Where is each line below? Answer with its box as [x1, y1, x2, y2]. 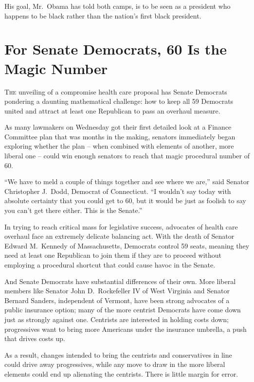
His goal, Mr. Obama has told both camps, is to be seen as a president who [4, 1, 231, 11]
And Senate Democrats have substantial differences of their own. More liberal [4, 276, 236, 286]
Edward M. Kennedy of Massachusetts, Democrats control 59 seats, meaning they [4, 240, 250, 250]
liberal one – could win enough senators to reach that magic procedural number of [4, 151, 250, 161]
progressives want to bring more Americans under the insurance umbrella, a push [4, 324, 247, 334]
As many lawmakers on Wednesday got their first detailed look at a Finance [4, 122, 232, 132]
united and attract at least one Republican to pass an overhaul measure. [4, 105, 220, 115]
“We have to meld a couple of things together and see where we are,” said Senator [4, 176, 250, 187]
